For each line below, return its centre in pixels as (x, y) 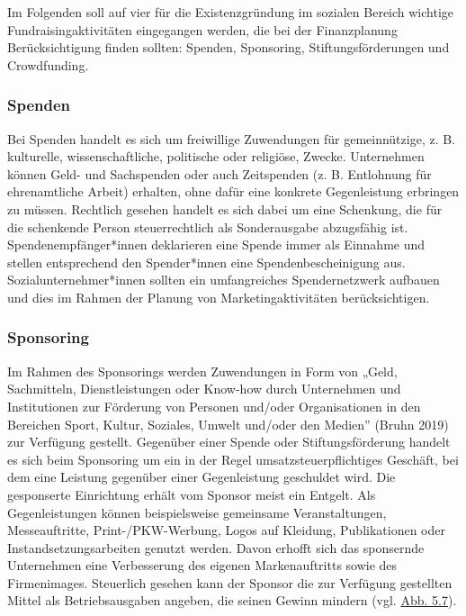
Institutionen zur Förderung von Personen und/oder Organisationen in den (214, 406)
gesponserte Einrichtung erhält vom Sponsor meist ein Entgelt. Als (192, 494)
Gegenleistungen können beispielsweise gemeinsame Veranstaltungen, (197, 512)
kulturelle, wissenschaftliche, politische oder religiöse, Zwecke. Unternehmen (216, 156)
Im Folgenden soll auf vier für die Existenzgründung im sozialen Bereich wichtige (231, 12)
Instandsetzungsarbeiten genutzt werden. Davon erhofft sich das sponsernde (216, 547)
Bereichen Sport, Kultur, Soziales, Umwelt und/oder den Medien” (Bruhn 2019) (228, 424)
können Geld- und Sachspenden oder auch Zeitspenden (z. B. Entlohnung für (220, 173)
